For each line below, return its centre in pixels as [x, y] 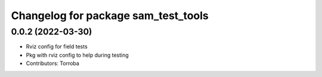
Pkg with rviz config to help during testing [78, 55]
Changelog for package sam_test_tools [110, 16]
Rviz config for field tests [57, 47]
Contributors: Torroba [53, 63]
